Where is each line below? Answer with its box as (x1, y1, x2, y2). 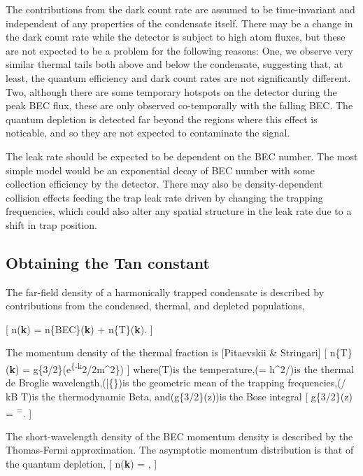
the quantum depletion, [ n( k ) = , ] (6, 456, 157, 470)
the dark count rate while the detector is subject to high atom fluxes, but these (6, 29, 346, 44)
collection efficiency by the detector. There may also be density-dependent (6, 176, 323, 191)
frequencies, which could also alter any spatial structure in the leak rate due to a (6, 204, 352, 218)
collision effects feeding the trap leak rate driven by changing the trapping (6, 190, 323, 204)
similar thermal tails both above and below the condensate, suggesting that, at (6, 57, 343, 71)
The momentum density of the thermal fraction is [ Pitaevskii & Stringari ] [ (6, 345, 327, 360)
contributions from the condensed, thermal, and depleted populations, (6, 298, 305, 313)
